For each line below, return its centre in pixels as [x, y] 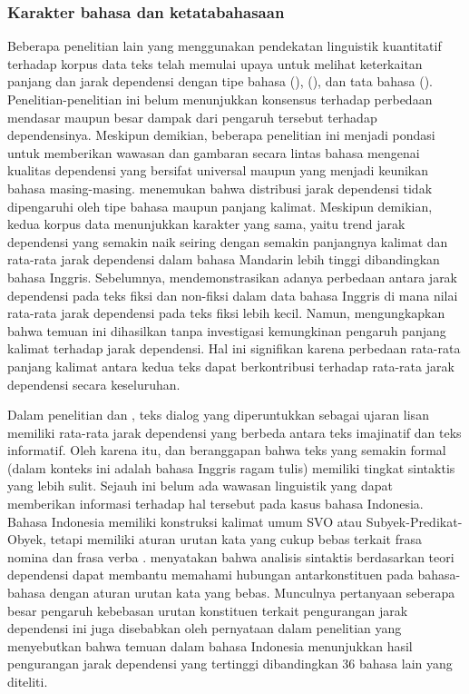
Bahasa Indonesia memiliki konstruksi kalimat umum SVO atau [185, 521]
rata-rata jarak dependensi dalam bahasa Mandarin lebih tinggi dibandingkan [224, 259]
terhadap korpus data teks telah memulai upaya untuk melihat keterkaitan [215, 63]
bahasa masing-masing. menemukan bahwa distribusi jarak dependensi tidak [220, 188]
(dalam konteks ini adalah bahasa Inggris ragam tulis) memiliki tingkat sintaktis [231, 467]
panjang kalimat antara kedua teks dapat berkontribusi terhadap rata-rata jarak [231, 366]
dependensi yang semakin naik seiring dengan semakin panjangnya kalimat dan [228, 241]
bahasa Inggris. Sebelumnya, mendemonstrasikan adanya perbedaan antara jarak [233, 277]
